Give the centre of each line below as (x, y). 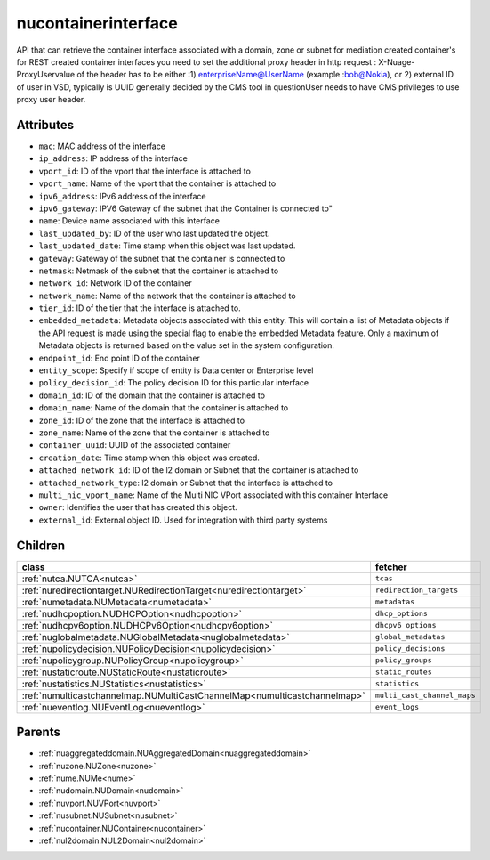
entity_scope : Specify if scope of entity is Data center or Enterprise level (176, 370)
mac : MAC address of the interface (102, 146)
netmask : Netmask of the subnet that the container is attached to (159, 271)
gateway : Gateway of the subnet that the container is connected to (162, 258)
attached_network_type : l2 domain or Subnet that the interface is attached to (186, 483)
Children (41, 545)
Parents (39, 732)
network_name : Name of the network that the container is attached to (168, 296)
